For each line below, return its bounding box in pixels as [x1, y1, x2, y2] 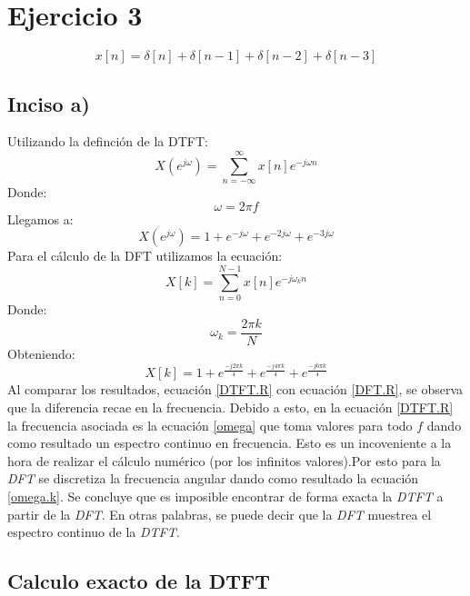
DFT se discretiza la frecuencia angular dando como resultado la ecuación [7, 469, 419, 488]
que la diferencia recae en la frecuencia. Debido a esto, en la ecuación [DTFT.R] [7, 397, 454, 416]
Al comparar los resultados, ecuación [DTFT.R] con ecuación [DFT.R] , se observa [7, 380, 464, 399]
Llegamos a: [7, 209, 74, 228]
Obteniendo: [7, 343, 75, 363]
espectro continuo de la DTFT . [7, 522, 180, 541]
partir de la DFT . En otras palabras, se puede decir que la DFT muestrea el [7, 504, 432, 523]
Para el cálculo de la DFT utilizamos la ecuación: [7, 246, 283, 265]
